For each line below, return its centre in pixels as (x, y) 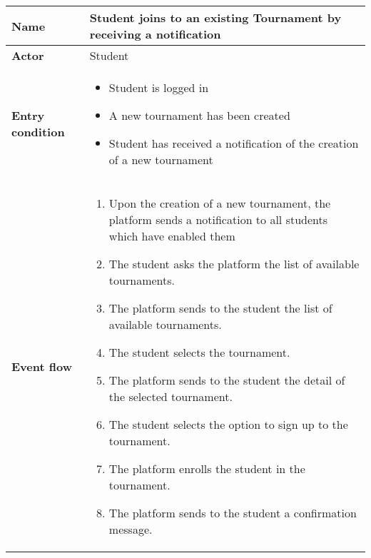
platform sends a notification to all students (218, 219)
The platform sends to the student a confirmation (233, 513)
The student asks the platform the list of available (234, 264)
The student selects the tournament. (199, 352)
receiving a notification (155, 34)
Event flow (42, 366)
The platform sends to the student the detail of (227, 380)
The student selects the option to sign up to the (228, 424)
